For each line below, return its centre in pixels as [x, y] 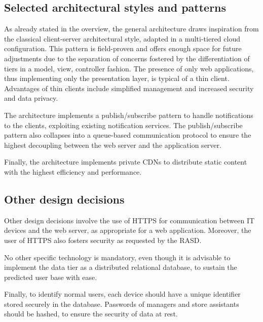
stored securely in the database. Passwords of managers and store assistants [122, 304]
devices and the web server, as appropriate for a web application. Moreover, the [128, 230]
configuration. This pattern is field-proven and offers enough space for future [123, 48]
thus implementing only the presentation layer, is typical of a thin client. [117, 78]
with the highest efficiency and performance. [73, 171]
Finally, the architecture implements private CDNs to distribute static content [126, 162]
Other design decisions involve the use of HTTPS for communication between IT [129, 220]
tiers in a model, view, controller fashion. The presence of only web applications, [129, 68]
